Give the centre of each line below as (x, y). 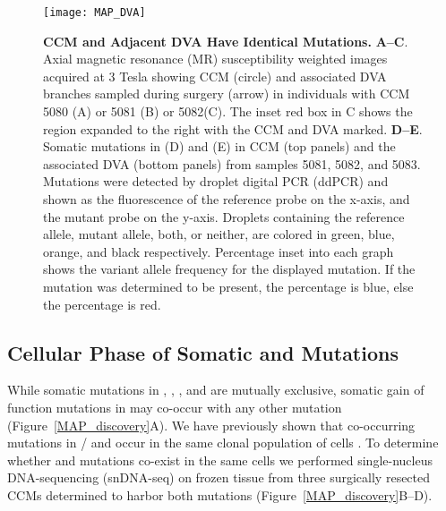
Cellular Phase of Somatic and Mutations (203, 352)
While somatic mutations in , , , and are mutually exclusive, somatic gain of (216, 390)
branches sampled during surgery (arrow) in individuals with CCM (227, 94)
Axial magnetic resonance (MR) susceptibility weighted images (215, 59)
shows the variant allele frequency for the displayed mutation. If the (229, 269)
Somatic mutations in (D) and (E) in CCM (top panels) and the (219, 146)
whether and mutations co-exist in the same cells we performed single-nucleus (220, 460)
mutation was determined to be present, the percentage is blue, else (228, 286)
